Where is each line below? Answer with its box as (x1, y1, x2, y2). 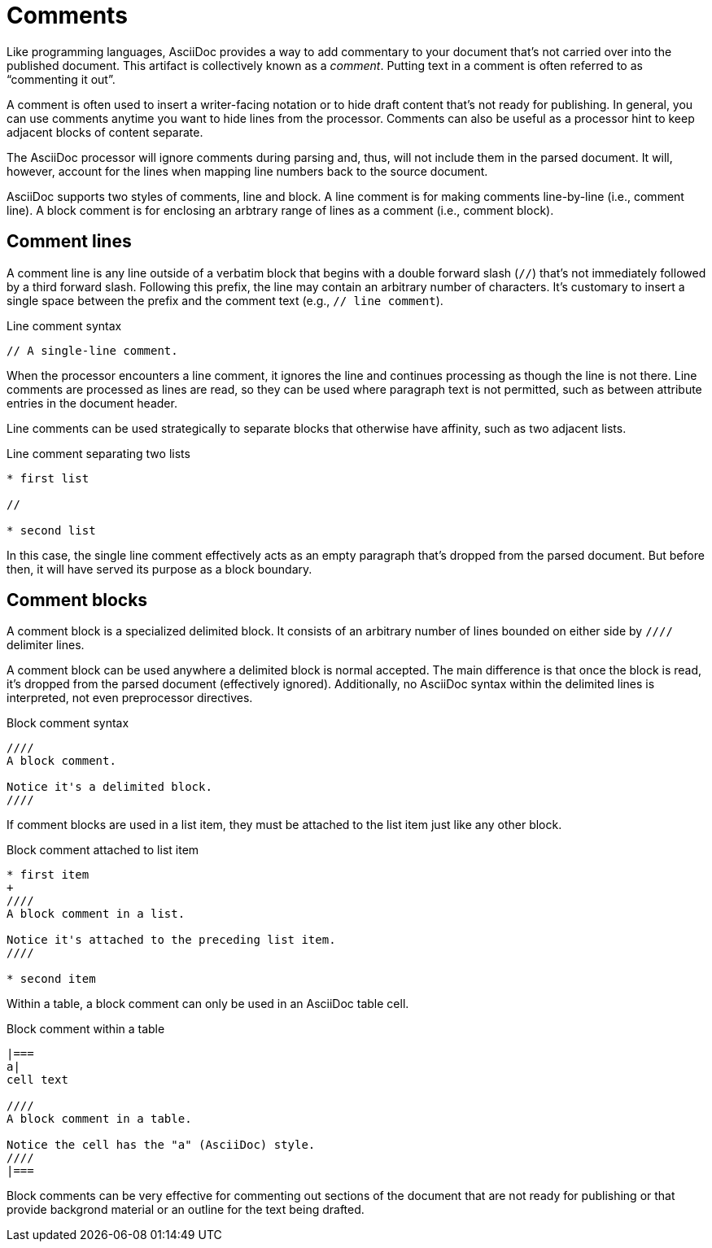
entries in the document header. (7, 395, 177, 410)
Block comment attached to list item (7, 843, 199, 857)
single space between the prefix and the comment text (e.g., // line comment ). (7, 293, 443, 308)
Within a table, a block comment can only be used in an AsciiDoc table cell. (7, 997, 409, 1011)
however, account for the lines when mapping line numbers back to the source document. (7, 164, 488, 178)
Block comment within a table (7, 1022, 165, 1036)
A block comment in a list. (7, 907, 186, 921)
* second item (7, 972, 96, 986)
